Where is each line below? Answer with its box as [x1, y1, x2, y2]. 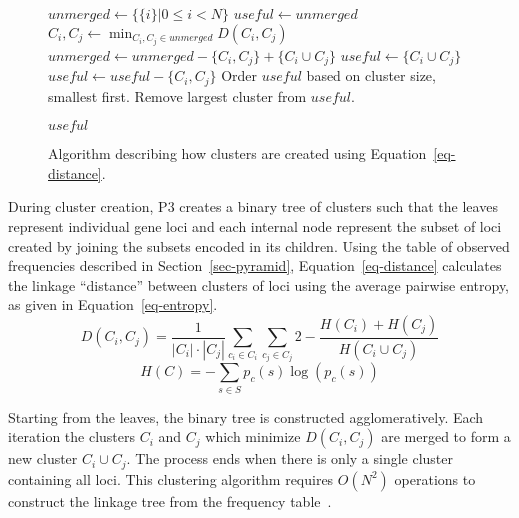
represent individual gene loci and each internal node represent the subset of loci [8, 215, 502, 236]
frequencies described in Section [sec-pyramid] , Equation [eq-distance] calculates [8, 255, 502, 276]
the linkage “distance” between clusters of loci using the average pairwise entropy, [8, 274, 510, 295]
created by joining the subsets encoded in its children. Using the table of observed [8, 235, 510, 256]
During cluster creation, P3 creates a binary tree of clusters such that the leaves [8, 196, 498, 217]
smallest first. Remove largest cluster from [48, 85, 307, 106]
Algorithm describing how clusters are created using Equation [48, 143, 427, 164]
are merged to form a [381, 426, 511, 447]
